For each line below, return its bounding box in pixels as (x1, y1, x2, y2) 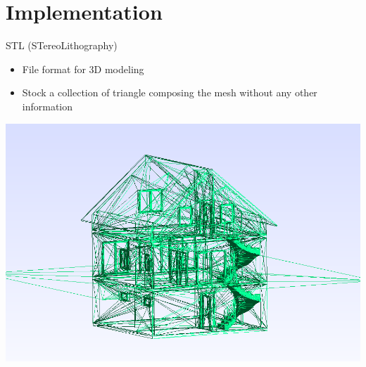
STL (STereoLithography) (6, 38, 118, 53)
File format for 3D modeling (22, 61, 144, 76)
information (22, 98, 73, 113)
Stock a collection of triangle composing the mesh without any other (22, 85, 317, 100)
